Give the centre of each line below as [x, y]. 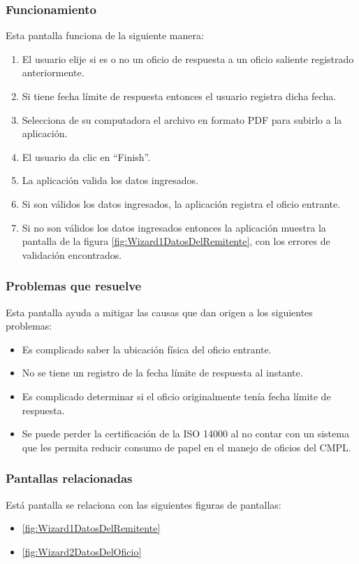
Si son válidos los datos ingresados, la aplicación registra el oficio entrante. [181, 203]
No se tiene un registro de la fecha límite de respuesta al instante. [162, 373]
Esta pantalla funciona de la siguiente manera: [105, 35]
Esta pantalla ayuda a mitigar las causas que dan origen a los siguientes [159, 312]
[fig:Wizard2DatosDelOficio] [82, 551]
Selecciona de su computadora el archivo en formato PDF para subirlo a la [182, 119]
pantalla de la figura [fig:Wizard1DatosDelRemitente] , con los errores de [176, 241]
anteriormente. [53, 72]
